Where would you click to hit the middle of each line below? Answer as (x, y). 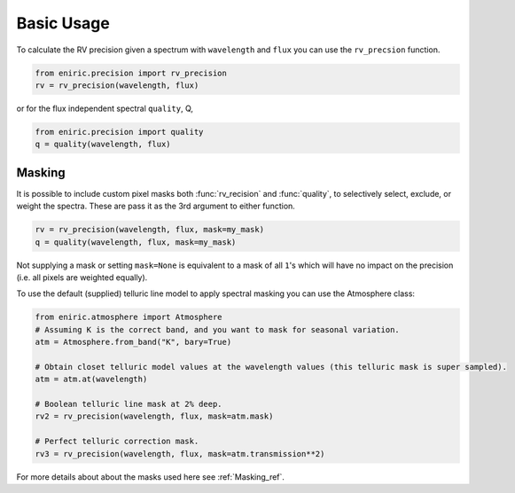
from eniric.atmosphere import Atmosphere (129, 317)
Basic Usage (63, 23)
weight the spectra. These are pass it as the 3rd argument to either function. (156, 206)
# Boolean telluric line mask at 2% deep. (129, 404)
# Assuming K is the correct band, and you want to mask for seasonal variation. (218, 329)
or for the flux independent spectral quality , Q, (105, 108)
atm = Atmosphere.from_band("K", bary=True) (133, 342)
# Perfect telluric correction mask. (117, 442)
